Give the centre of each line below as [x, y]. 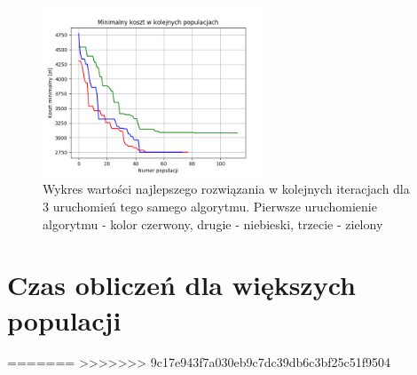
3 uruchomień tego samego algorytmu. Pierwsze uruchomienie [210, 206]
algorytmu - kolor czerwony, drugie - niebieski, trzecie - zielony [213, 223]
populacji [64, 319]
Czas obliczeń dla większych [181, 285]
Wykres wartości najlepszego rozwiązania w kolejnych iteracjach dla [226, 189]
